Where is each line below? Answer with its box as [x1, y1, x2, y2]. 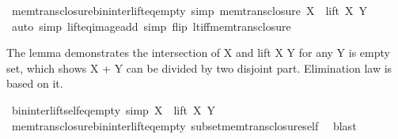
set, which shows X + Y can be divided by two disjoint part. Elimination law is [6, 59, 392, 76]
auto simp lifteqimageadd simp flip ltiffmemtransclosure [11, 17, 291, 34]
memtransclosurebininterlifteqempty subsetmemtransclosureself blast [11, 117, 357, 133]
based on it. [6, 75, 63, 92]
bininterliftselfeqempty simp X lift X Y [11, 101, 215, 118]
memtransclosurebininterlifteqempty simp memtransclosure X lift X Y [11, 2, 367, 18]
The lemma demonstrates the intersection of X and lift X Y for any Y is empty [6, 44, 390, 61]
